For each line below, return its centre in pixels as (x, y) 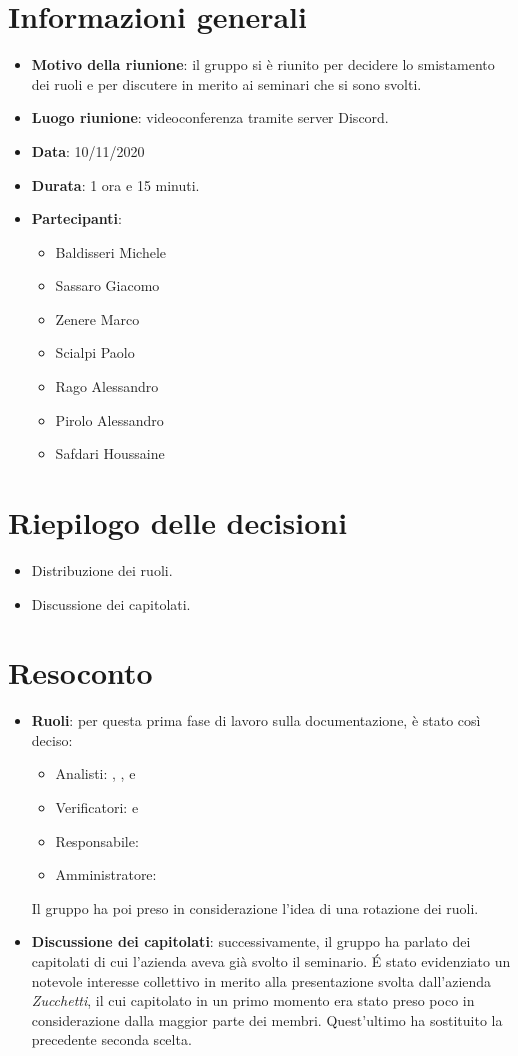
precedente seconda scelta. (111, 1039)
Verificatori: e (97, 807)
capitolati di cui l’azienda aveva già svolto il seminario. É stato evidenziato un (271, 961)
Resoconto (80, 672)
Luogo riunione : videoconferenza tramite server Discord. (210, 117)
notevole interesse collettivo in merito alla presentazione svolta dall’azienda (261, 980)
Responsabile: (97, 840)
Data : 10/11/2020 (88, 150)
